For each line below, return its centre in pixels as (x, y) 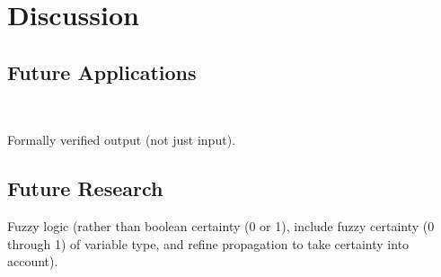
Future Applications (102, 71)
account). (33, 261)
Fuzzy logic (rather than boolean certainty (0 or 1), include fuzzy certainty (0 (221, 225)
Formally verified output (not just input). (121, 140)
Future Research (85, 188)
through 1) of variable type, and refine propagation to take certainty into (208, 243)
